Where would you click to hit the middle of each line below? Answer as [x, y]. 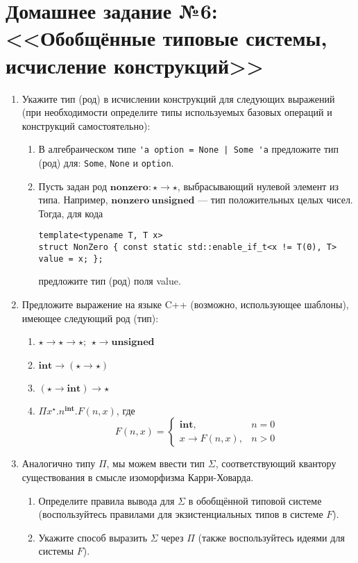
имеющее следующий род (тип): [90, 318]
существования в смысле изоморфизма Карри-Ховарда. [138, 477]
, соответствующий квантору [276, 463]
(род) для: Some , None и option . [106, 162]
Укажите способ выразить [93, 537]
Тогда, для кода [71, 213]
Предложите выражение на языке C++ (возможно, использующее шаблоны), [185, 304]
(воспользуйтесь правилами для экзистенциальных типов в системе [181, 514]
